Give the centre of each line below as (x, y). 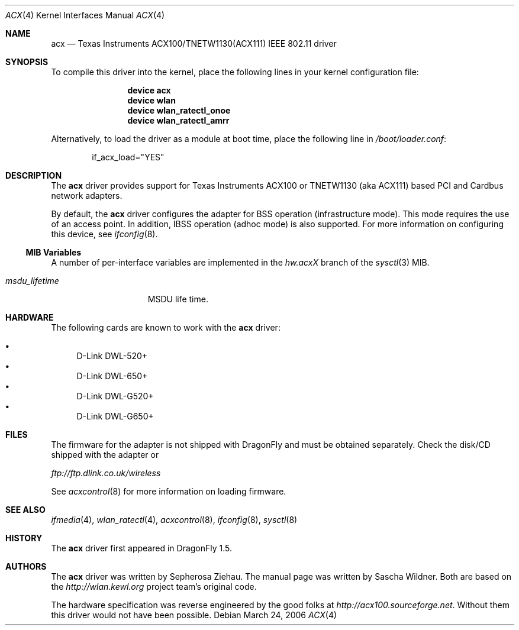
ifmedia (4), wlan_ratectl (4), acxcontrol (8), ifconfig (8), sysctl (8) (174, 520)
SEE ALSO (25, 510)
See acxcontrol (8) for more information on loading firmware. (169, 491)
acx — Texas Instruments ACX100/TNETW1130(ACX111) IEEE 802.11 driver (194, 43)
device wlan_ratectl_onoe (179, 110)
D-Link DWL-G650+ (115, 416)
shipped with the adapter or (105, 455)
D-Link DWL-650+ (112, 376)
